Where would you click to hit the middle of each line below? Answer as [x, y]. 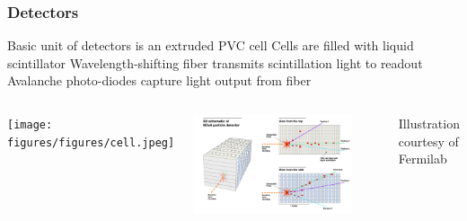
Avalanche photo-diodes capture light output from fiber [159, 80]
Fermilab [423, 159]
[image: [30, 125]
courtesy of [428, 141]
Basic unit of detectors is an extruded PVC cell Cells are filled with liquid [211, 45]
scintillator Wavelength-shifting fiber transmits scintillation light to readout [215, 62]
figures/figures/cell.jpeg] [91, 142]
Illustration [429, 123]
